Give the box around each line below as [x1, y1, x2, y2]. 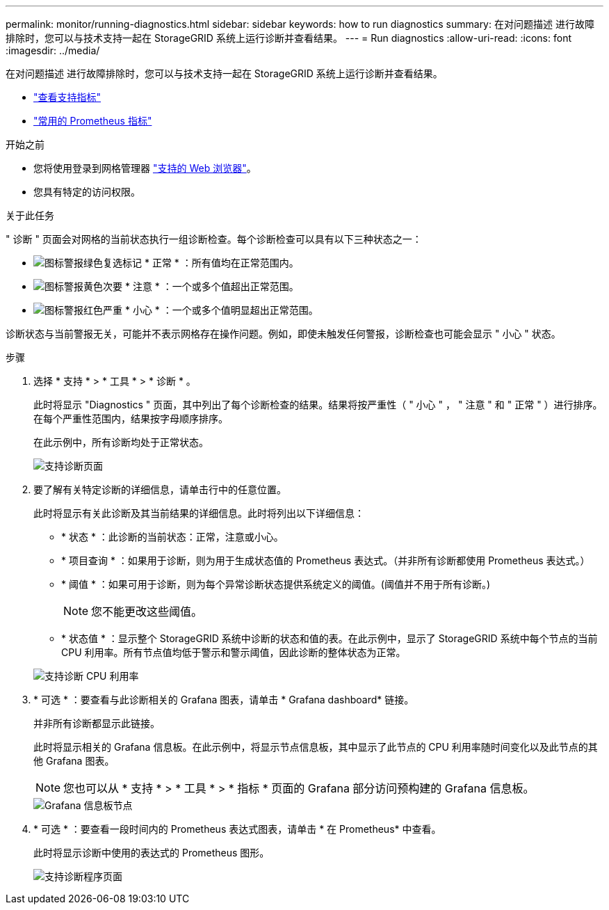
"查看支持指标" [33, 91, 101, 103]
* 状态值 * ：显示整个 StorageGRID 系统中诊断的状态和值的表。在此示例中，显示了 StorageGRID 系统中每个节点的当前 [61, 632, 598, 644]
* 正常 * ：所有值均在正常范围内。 [144, 257, 299, 269]
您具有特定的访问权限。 [33, 186, 140, 198]
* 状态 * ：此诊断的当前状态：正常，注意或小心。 [61, 531, 284, 543]
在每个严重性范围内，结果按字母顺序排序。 [33, 413, 228, 424]
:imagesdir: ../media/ [6, 45, 100, 56]
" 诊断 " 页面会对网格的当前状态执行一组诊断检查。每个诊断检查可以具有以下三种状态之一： [6, 233, 422, 245]
